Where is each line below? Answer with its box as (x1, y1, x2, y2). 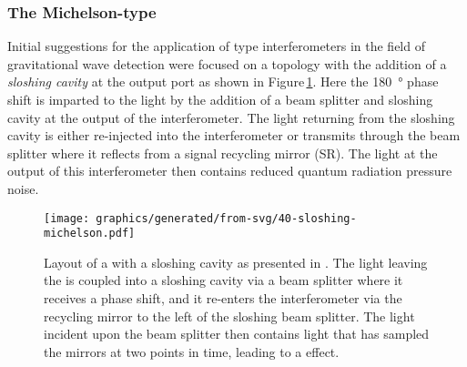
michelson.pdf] (44, 227, 136, 240)
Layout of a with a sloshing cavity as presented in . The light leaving (44, 252, 428, 271)
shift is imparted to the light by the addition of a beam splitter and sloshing (7, 90, 433, 108)
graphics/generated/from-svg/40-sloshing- (96, 211, 357, 225)
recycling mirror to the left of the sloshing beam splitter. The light (44, 306, 415, 325)
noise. (7, 178, 39, 198)
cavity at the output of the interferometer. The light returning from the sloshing (7, 107, 455, 127)
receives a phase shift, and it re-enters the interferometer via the (44, 289, 402, 308)
